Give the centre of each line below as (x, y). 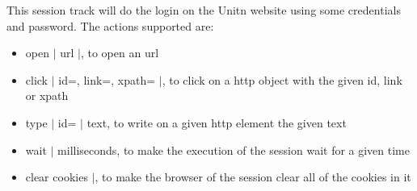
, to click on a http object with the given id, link (282, 79)
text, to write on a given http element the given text (217, 122)
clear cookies (57, 177)
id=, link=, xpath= (107, 79)
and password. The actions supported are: (110, 25)
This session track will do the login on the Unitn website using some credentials (204, 10)
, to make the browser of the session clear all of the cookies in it (253, 177)
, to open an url (120, 53)
